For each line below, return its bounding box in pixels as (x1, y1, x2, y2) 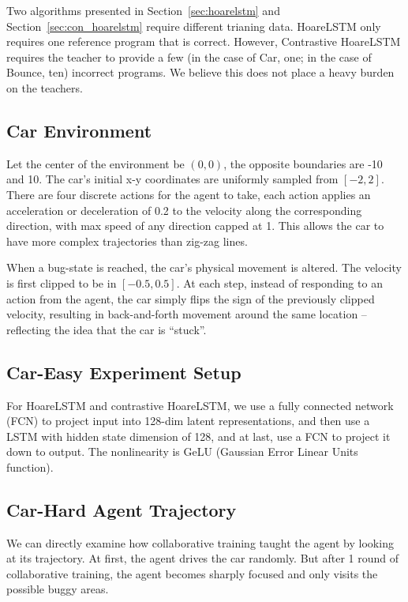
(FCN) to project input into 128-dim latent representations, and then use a (6, 412, 370, 429)
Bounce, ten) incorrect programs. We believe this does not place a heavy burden (6, 64, 395, 81)
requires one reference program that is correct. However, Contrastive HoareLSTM (6, 33, 401, 50)
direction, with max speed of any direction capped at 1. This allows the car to (6, 217, 384, 234)
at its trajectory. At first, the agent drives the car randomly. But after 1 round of (6, 550, 399, 566)
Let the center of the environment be (6, 155, 185, 171)
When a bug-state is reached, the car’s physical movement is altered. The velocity (6, 259, 402, 276)
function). (6, 458, 54, 475)
